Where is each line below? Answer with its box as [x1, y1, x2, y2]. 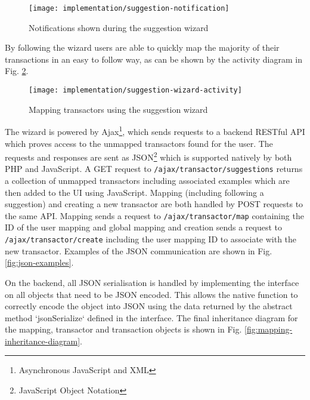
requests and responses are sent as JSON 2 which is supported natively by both [5, 149, 292, 163]
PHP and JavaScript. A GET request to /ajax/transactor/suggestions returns [5, 162, 303, 175]
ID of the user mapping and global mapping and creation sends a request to [5, 221, 282, 233]
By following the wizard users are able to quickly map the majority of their [5, 41, 280, 54]
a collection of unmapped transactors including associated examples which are [5, 174, 290, 187]
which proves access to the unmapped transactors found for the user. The [5, 137, 273, 149]
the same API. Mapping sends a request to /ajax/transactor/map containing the [5, 209, 304, 221]
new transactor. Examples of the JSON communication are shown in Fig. [5, 244, 272, 257]
